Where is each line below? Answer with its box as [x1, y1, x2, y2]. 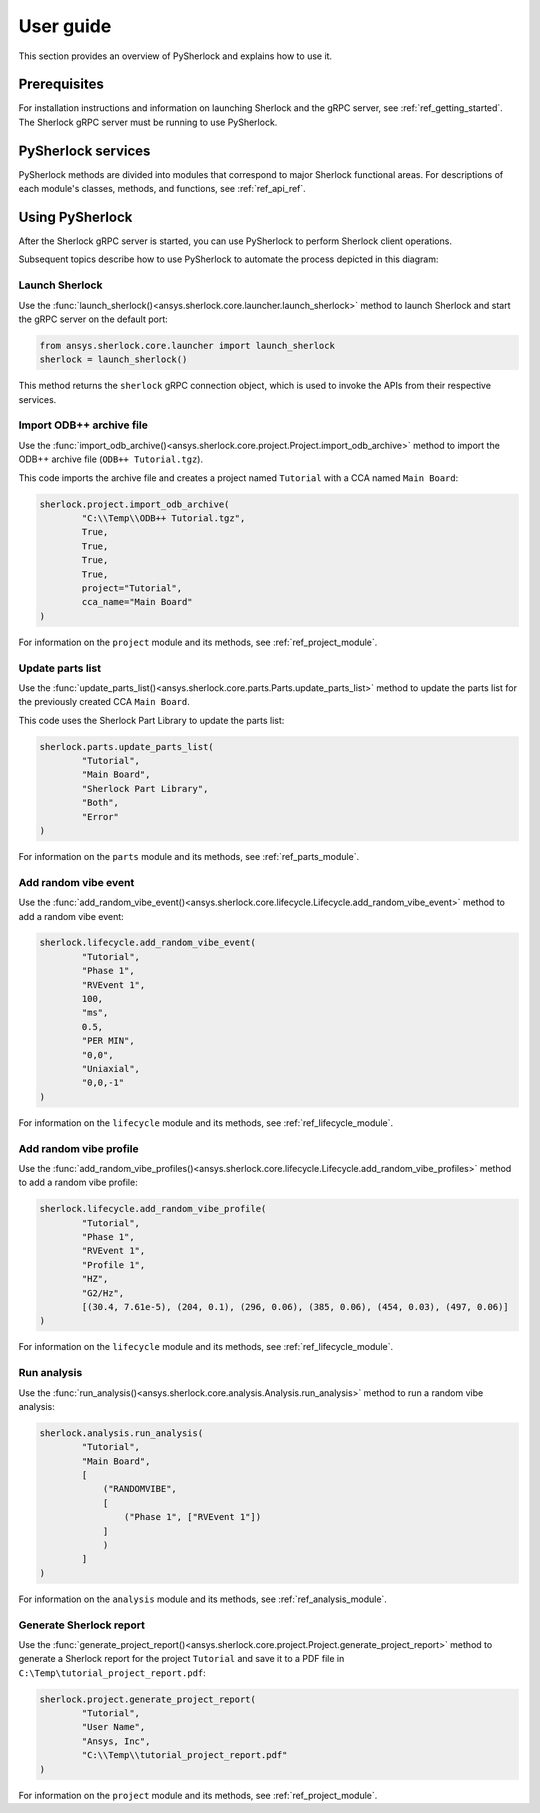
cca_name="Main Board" [81, 596, 194, 608]
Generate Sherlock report [18, 1618, 145, 1632]
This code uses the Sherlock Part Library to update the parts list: [18, 714, 285, 726]
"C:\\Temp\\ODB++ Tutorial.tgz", [81, 513, 246, 524]
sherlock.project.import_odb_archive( [39, 498, 230, 510]
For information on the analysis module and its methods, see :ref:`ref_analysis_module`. [18, 1593, 387, 1605]
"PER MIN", [81, 1035, 135, 1047]
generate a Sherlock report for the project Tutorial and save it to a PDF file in [18, 1653, 345, 1665]
